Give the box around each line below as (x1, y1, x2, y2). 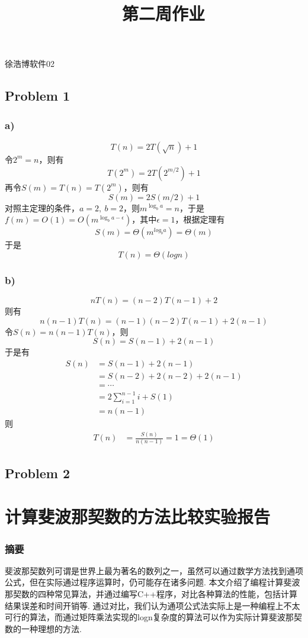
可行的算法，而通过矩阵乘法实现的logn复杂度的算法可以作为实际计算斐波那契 (5, 611, 302, 623)
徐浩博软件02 (5, 57, 54, 70)
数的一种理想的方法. (5, 622, 82, 634)
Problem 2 (5, 463, 70, 482)
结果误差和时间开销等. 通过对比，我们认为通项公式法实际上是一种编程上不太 (5, 599, 300, 611)
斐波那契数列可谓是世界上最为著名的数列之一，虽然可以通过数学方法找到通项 (5, 564, 303, 576)
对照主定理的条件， (5, 201, 79, 214)
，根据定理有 (175, 213, 225, 225)
